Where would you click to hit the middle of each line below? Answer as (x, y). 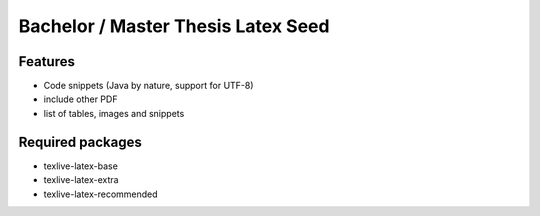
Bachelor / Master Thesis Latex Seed (174, 26)
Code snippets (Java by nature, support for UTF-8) (148, 86)
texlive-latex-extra (81, 180)
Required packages (80, 141)
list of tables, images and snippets (114, 113)
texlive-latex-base (81, 166)
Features (46, 61)
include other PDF (80, 99)
